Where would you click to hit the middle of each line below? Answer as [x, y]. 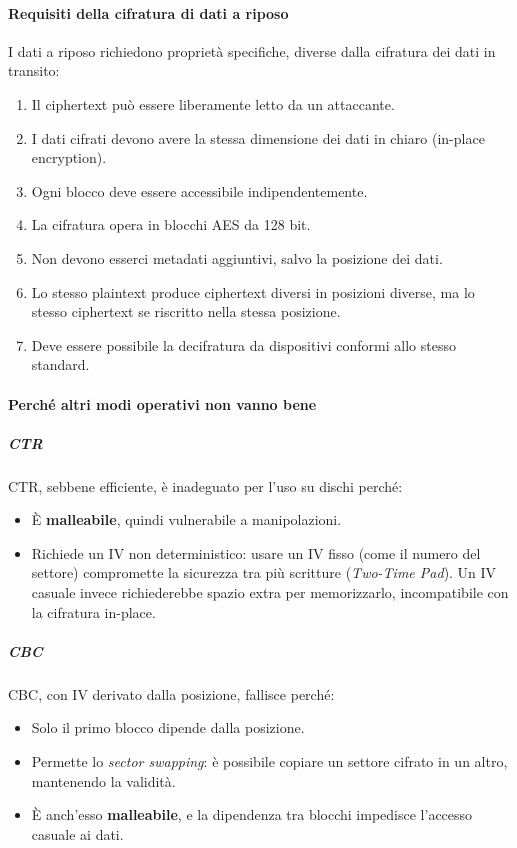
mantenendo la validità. [103, 780]
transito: [34, 70]
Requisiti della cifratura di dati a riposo [148, 12]
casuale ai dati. [77, 833]
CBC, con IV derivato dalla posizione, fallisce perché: [171, 693]
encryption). [69, 157]
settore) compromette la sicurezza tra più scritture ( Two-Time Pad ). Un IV [264, 572]
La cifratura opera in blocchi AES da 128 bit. [171, 224]
